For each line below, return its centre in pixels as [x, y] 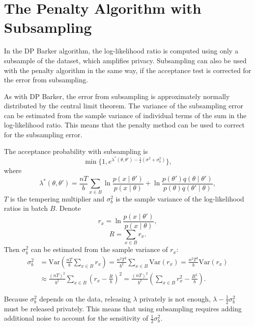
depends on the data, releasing [85, 298]
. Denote [68, 208]
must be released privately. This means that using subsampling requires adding [123, 308]
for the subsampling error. [43, 135]
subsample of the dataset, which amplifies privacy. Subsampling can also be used [125, 60]
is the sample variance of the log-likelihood [180, 198]
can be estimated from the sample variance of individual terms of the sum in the [125, 115]
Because [16, 298]
